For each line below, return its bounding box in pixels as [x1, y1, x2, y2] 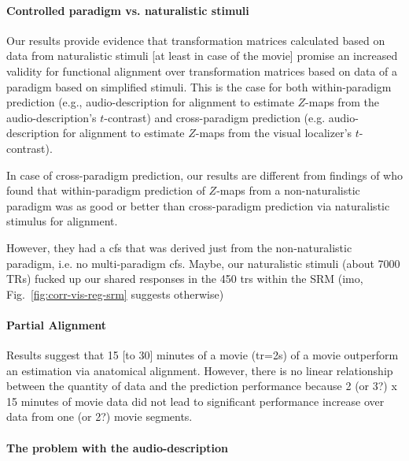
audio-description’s [6, 109, 97, 125]
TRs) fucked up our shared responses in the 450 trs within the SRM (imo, [6, 270, 363, 287]
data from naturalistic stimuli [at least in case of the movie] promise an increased [6, 47, 398, 64]
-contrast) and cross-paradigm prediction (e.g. [104, 109, 326, 125]
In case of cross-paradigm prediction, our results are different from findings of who [6, 166, 403, 183]
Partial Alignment [6, 316, 107, 333]
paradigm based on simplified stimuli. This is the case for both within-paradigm [6, 78, 392, 95]
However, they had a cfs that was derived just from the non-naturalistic [6, 239, 352, 255]
